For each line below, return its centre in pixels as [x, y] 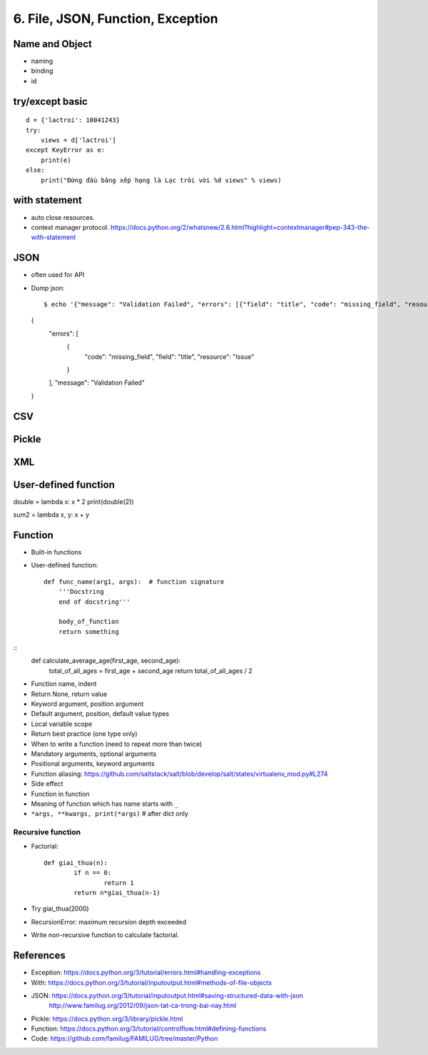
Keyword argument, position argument [87, 704]
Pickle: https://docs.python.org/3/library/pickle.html [107, 1019]
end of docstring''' [94, 602]
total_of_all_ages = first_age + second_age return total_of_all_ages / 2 [151, 670]
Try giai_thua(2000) [60, 909]
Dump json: [48, 288]
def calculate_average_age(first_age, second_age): [106, 661]
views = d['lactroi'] [78, 140]
